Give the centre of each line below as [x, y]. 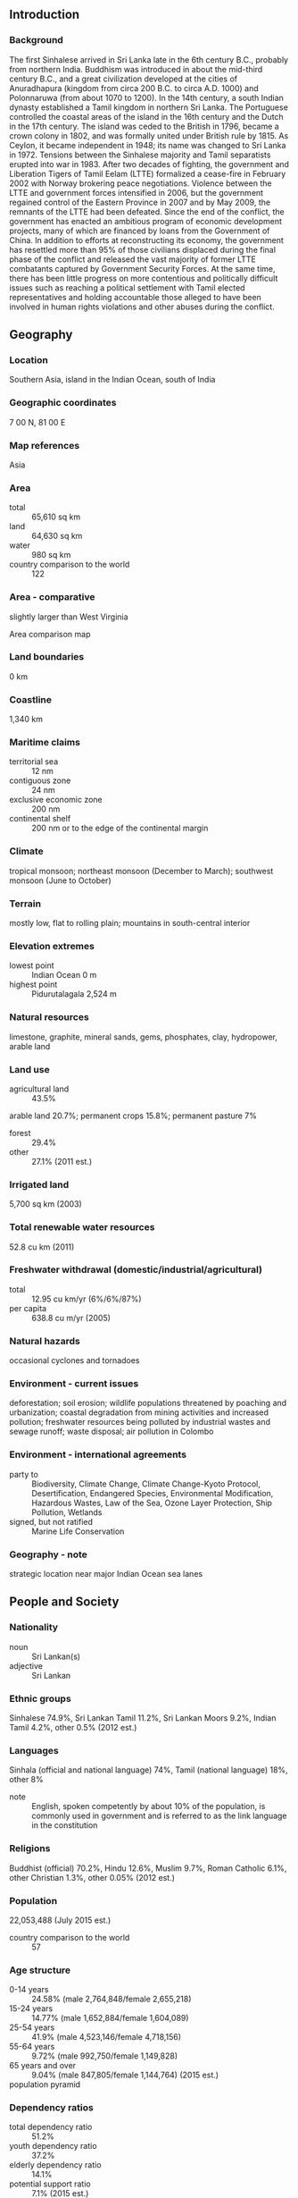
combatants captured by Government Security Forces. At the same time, [142, 268]
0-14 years [29, 1990]
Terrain [25, 904]
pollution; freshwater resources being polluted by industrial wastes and [140, 1422]
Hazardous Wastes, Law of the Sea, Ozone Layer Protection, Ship [152, 1503]
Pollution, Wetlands [67, 1512]
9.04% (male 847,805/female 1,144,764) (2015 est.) [125, 2075]
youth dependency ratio [53, 2146]
